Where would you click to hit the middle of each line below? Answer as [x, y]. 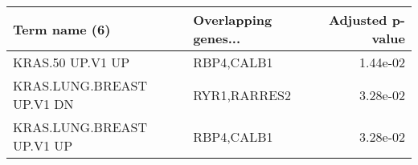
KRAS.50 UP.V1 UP [72, 62]
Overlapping [233, 20]
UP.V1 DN [43, 104]
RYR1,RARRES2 [242, 95]
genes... [217, 38]
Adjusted [358, 20]
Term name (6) [62, 29]
